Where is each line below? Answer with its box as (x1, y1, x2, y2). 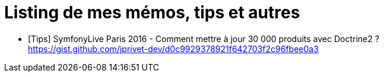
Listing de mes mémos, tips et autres (4, 2, 300, 23)
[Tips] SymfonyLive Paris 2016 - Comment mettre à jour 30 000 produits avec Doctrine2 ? (28, 33, 379, 44)
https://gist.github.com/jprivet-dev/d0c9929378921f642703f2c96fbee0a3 (28, 43, 319, 54)
